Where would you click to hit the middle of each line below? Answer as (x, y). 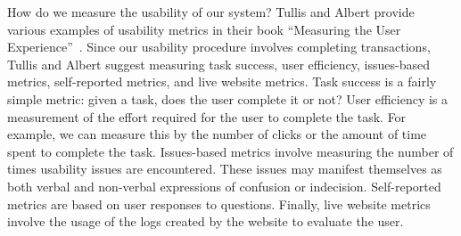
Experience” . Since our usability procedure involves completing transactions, (219, 47)
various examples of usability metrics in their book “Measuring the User (204, 29)
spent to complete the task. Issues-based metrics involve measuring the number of (230, 151)
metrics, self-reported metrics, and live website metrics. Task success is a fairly (222, 81)
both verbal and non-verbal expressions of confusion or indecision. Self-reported (224, 186)
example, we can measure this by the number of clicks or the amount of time (217, 134)
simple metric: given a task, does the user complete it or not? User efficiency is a (228, 98)
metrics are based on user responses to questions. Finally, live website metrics (219, 203)
